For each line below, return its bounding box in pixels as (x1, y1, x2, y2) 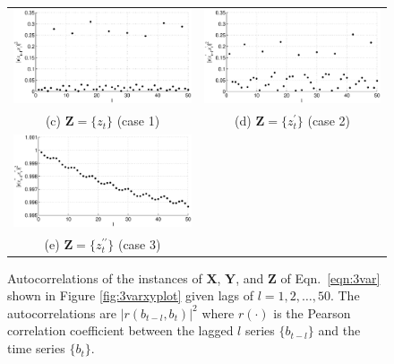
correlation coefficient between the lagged (7, 321, 234, 340)
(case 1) (116, 111, 160, 130)
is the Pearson (273, 303, 351, 322)
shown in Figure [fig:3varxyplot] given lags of (7, 286, 254, 305)
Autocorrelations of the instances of (7, 268, 202, 287)
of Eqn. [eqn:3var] (280, 268, 381, 287)
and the (318, 321, 361, 340)
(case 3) (117, 234, 161, 253)
